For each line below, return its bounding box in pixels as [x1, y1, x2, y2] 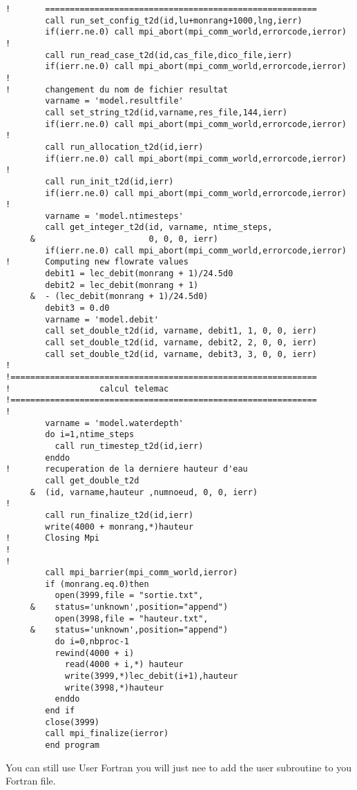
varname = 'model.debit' [45, 314, 159, 325]
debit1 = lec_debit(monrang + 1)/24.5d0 [45, 269, 233, 279]
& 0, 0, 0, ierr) [30, 234, 218, 244]
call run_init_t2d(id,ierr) [45, 176, 174, 186]
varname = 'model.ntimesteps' [45, 211, 184, 221]
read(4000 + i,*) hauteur [64, 659, 184, 670]
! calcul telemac [6, 383, 169, 394]
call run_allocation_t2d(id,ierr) [45, 142, 204, 152]
